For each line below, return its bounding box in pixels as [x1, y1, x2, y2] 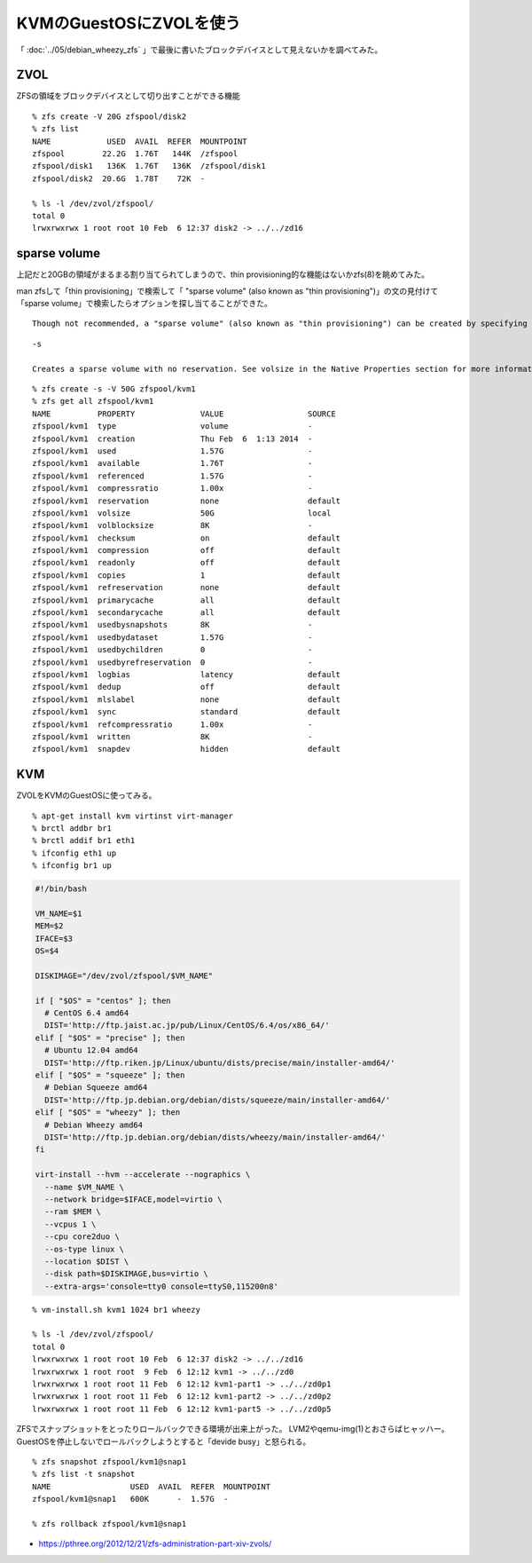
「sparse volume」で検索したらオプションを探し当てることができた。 [16, 298, 272, 309]
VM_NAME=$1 [35, 908, 82, 919]
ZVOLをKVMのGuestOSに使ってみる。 [16, 790, 157, 801]
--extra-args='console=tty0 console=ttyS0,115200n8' [44, 1281, 278, 1291]
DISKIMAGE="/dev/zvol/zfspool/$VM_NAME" [35, 970, 213, 981]
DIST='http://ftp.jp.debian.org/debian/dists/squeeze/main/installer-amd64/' [44, 1094, 391, 1105]
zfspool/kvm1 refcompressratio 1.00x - [32, 719, 313, 730]
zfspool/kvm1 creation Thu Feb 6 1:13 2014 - [32, 433, 313, 444]
